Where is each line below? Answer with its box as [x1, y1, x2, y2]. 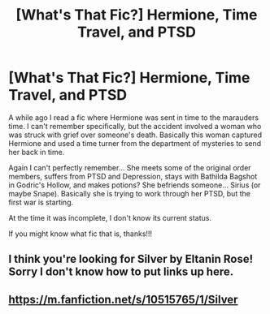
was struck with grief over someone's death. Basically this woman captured [8, 130, 263, 140]
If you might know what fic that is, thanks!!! [8, 229, 153, 239]
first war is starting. [8, 197, 74, 207]
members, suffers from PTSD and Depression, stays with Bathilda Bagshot [8, 171, 258, 181]
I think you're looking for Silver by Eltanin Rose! [8, 252, 254, 266]
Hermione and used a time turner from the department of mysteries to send [8, 138, 262, 148]
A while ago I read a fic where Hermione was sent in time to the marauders [8, 112, 259, 123]
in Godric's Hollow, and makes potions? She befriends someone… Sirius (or [8, 180, 261, 190]
